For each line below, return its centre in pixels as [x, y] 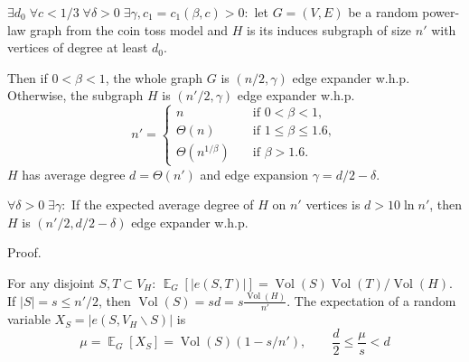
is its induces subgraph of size [329, 29]
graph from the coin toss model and [129, 29]
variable [29, 319]
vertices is [333, 204]
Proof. [24, 252]
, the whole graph [154, 77]
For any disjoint [51, 282]
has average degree [74, 174]
